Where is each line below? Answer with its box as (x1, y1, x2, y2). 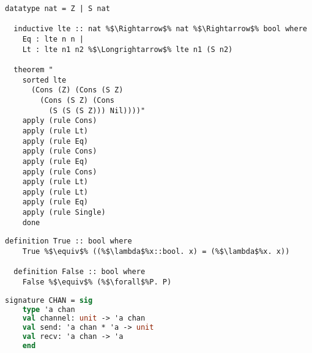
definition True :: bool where (5, 237, 132, 246)
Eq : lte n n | (22, 34, 84, 43)
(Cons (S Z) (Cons (40, 95, 114, 105)
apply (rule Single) (22, 208, 106, 217)
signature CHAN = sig (5, 295, 93, 305)
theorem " (13, 65, 53, 74)
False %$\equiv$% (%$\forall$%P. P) (22, 278, 172, 287)
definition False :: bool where (13, 267, 146, 277)
